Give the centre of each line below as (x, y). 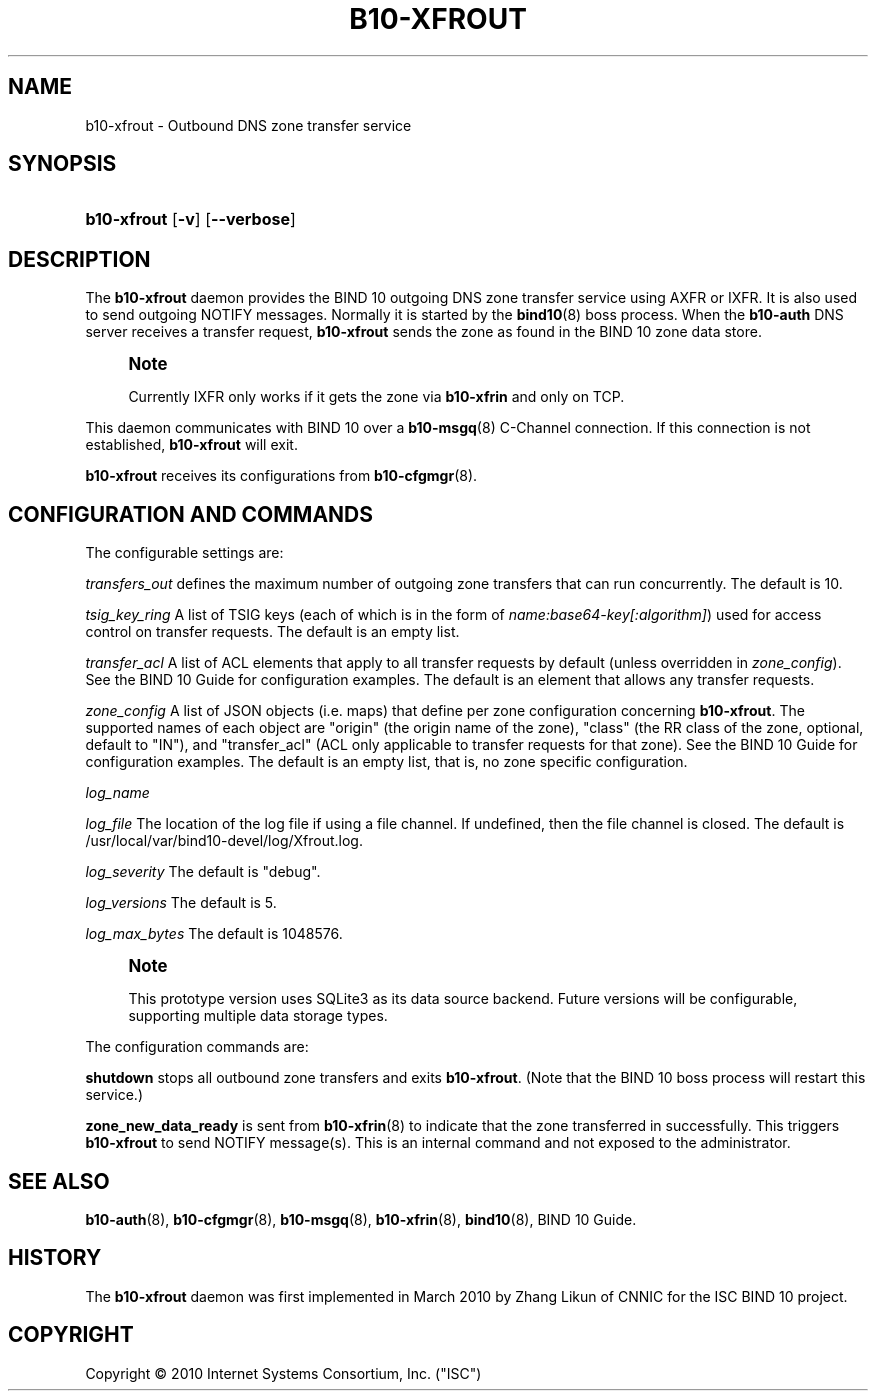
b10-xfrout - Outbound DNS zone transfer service (248, 125)
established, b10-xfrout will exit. (191, 445)
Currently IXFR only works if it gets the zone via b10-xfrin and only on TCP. (376, 397)
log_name (117, 793)
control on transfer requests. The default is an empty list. (272, 632)
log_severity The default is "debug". (203, 872)
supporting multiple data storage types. (258, 1016)
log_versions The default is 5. (181, 903)
